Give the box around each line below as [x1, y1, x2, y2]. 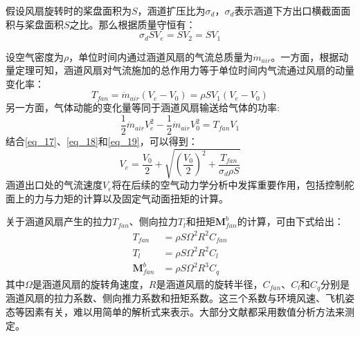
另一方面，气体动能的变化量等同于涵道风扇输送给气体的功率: [6, 100, 280, 115]
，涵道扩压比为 [137, 3, 206, 17]
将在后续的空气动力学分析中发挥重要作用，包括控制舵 [111, 177, 354, 192]
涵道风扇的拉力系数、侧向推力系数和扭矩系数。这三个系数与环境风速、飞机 [6, 291, 345, 305]
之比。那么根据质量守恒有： [69, 17, 196, 31]
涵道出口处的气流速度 [6, 177, 102, 192]
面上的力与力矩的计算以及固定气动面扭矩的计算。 [6, 191, 228, 205]
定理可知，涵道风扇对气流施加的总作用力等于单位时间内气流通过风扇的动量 [15, 63, 354, 77]
